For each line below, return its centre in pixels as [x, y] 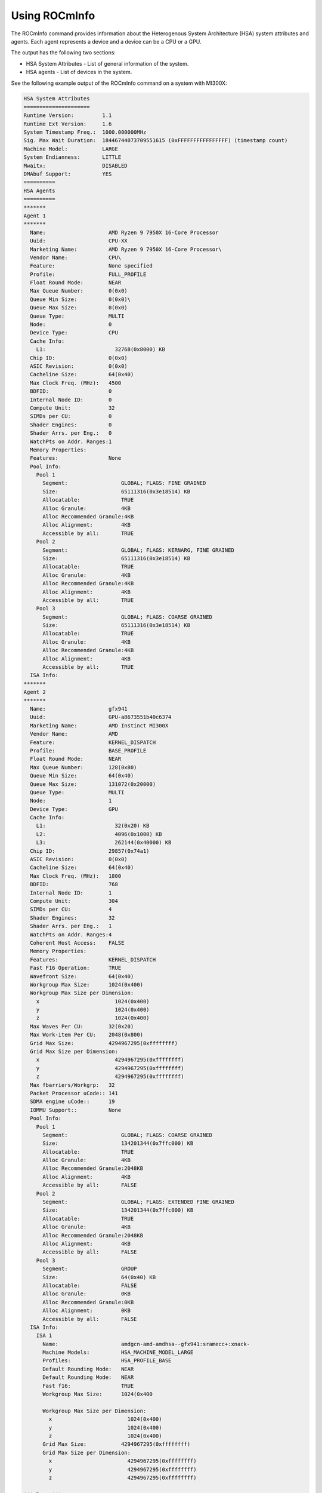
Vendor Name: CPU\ [76, 257]
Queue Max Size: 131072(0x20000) [93, 784]
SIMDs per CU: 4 [71, 910]
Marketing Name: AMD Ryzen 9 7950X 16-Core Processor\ [126, 249]
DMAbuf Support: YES [68, 174]
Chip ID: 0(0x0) [79, 358]
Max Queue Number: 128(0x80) [83, 767]
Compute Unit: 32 [73, 408]
